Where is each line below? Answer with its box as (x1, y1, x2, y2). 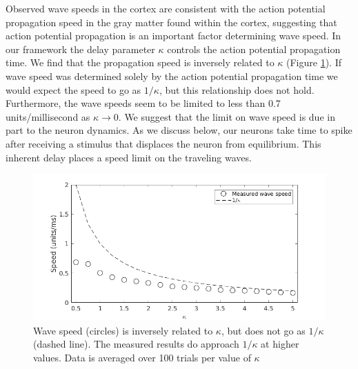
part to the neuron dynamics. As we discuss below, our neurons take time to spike (6, 123, 352, 137)
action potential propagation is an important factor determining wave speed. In (6, 28, 341, 43)
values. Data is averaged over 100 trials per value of (33, 350, 251, 364)
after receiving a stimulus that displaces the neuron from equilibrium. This (6, 136, 321, 150)
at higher (261, 337, 299, 351)
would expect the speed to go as (6, 82, 141, 97)
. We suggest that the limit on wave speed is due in (118, 109, 335, 123)
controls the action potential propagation (167, 41, 341, 56)
